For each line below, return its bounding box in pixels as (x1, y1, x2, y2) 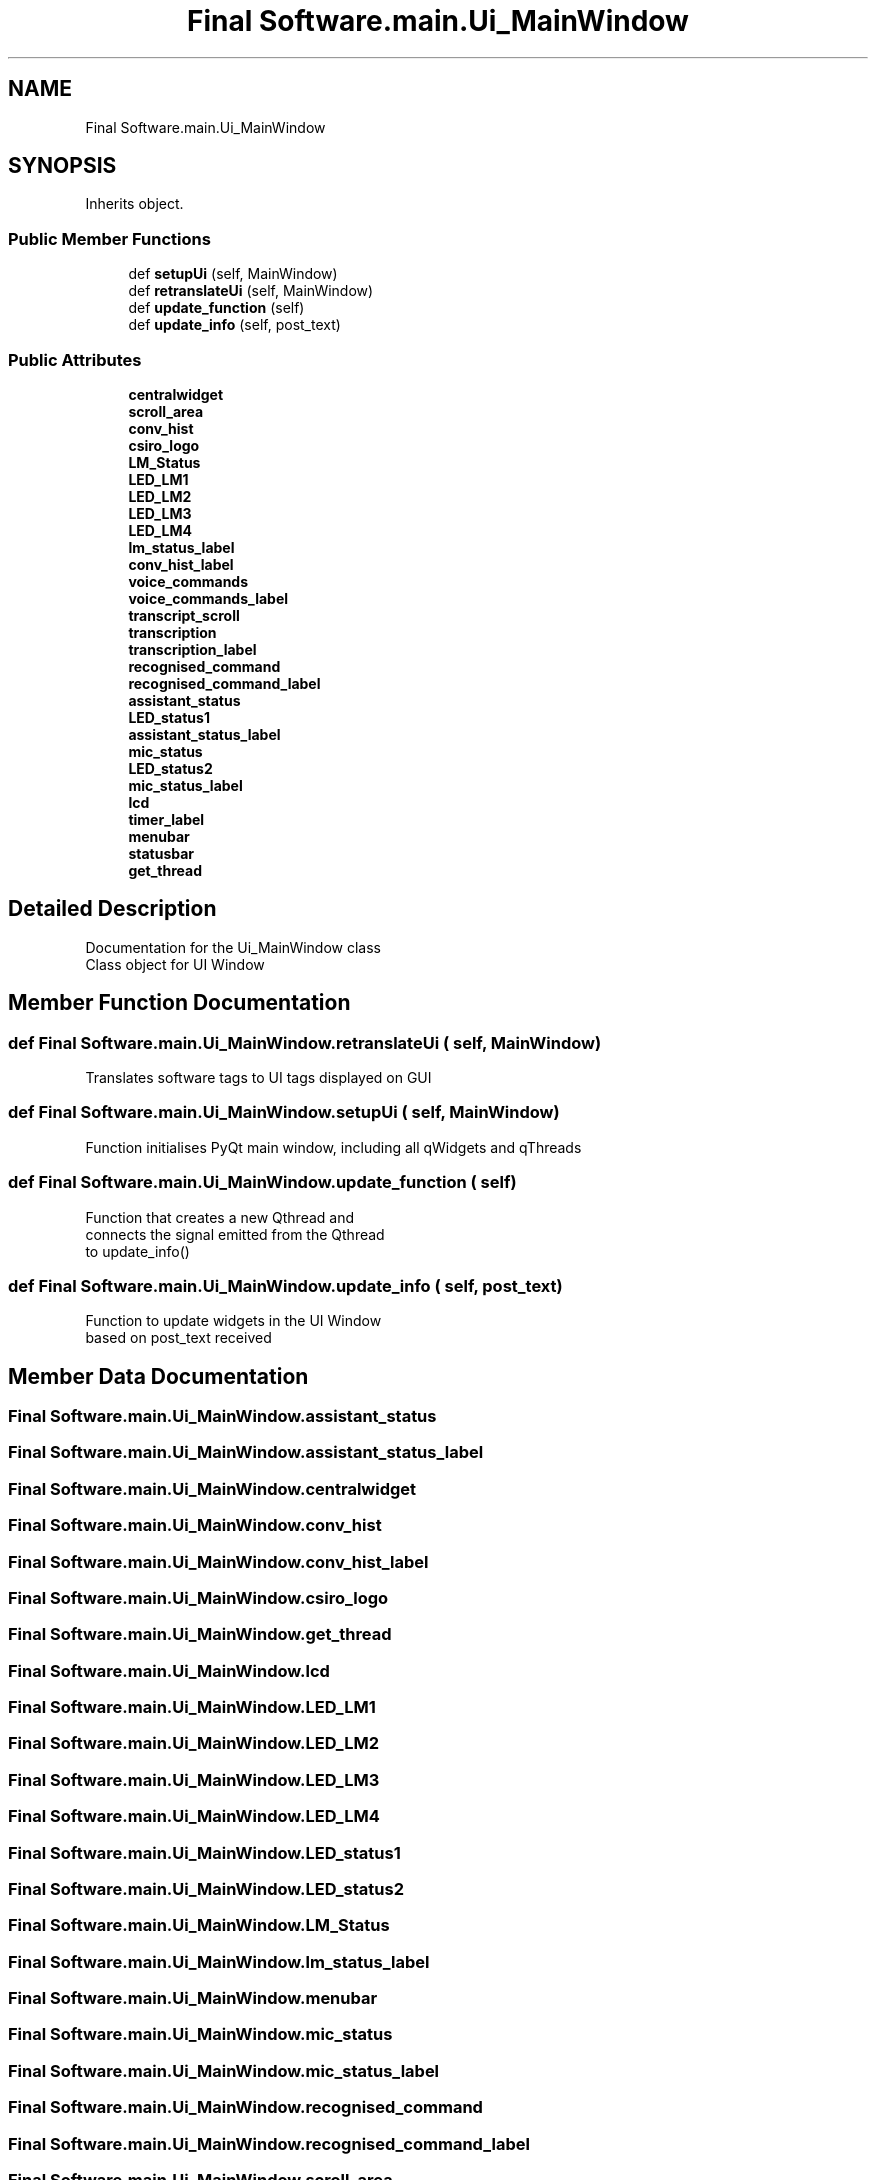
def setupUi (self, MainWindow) (128, 265, 338, 283)
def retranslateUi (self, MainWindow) (128, 282, 374, 300)
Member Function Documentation (8, 990, 351, 1016)
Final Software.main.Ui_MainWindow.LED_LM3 (8, 1769, 380, 1790)
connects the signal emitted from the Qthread (85, 1225, 385, 1243)
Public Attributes (8, 349, 142, 370)
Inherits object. (85, 195, 184, 213)
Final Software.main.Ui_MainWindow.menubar (8, 1988, 378, 2009)
